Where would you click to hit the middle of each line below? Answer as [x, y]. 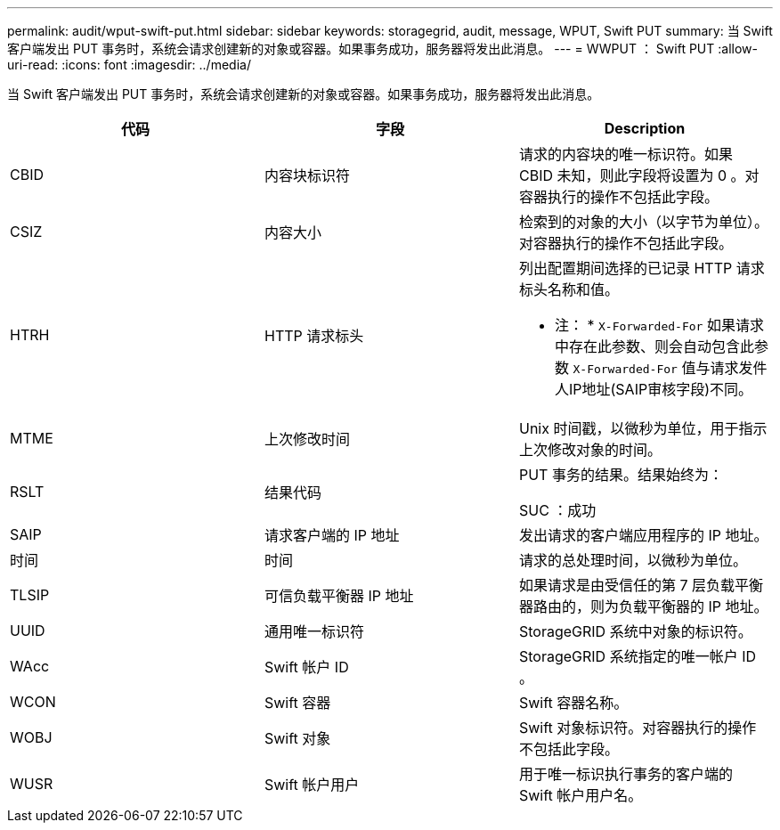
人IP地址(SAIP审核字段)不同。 [653, 389]
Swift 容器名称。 [573, 703]
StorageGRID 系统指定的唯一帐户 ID [637, 656]
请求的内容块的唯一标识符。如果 [626, 154]
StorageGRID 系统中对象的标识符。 [635, 631]
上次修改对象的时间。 [590, 450]
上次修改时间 [307, 439]
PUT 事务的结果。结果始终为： [621, 475]
